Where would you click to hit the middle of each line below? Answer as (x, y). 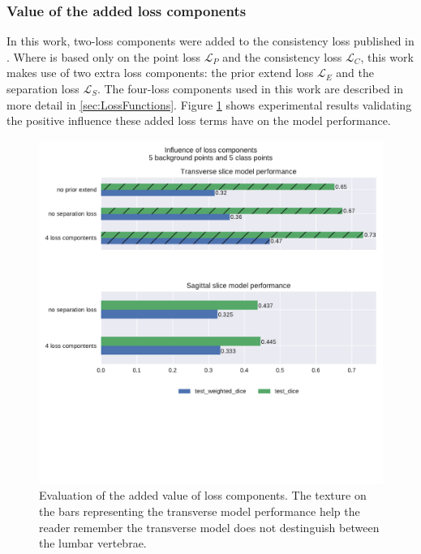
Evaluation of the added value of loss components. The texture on (203, 495)
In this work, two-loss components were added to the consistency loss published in (210, 41)
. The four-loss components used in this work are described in (250, 88)
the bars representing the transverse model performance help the (200, 511)
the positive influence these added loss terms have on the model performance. (199, 120)
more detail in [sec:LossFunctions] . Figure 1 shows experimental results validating (209, 104)
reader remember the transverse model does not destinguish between (209, 527)
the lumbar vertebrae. (93, 543)
